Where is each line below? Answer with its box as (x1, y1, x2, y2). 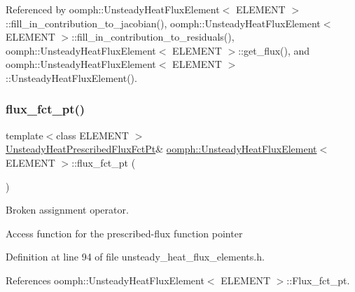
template (6, 127, 43, 142)
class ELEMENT (56, 127, 129, 142)
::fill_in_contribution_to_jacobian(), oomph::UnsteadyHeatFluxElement (6, 15, 321, 30)
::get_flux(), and (238, 43, 310, 57)
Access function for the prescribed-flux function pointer (6, 225, 243, 240)
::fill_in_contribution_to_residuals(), (71, 29, 235, 44)
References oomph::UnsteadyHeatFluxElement (6, 272, 204, 287)
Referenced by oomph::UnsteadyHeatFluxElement (6, 2, 220, 16)
